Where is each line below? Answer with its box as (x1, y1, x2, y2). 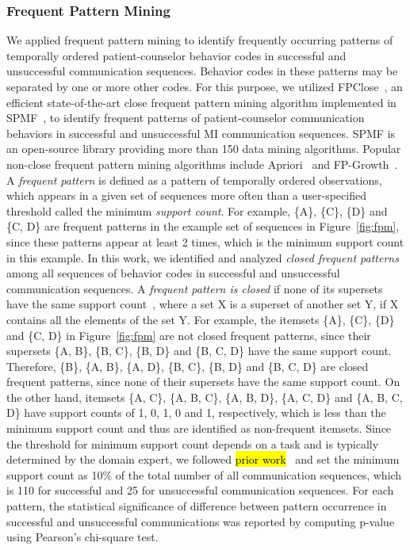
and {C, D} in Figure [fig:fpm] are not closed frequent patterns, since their (6, 327, 371, 343)
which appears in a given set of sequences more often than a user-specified (6, 187, 366, 204)
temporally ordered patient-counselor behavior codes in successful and (6, 47, 347, 63)
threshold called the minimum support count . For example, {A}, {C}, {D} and (6, 202, 388, 219)
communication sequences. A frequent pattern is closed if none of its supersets (6, 280, 383, 296)
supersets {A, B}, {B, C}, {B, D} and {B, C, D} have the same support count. (6, 342, 392, 359)
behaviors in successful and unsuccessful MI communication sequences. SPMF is (6, 124, 396, 141)
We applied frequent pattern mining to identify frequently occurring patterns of (6, 32, 393, 48)
